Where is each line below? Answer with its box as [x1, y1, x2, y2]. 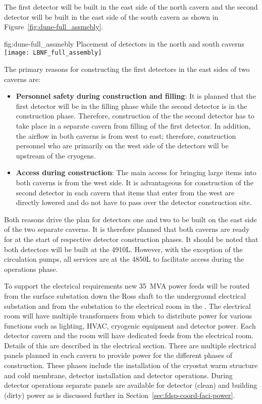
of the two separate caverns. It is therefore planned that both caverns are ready [4, 224, 250, 234]
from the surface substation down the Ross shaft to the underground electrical [4, 290, 246, 301]
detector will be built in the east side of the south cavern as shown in [4, 11, 219, 22]
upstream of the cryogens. [16, 150, 96, 160]
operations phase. [4, 263, 58, 274]
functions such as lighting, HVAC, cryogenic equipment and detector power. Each [4, 320, 256, 331]
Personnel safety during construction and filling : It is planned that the [16, 91, 256, 101]
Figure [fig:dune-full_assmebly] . [4, 21, 103, 32]
